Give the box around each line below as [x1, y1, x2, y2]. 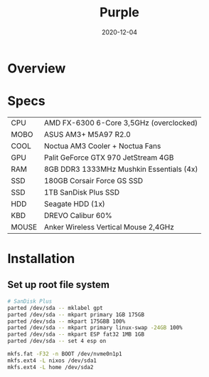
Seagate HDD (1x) [43, 199, 105, 209]
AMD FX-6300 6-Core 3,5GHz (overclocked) [43, 118, 198, 128]
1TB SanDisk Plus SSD [43, 187, 119, 197]
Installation [7, 251, 75, 267]
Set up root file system [7, 279, 110, 291]
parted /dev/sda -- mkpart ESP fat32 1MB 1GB [7, 331, 144, 339]
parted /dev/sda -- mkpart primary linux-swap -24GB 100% [7, 324, 183, 331]
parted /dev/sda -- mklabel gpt [7, 304, 103, 311]
